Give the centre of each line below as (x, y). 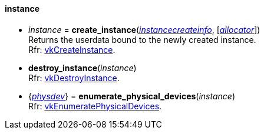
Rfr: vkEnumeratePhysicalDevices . (95, 106)
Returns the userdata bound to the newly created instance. (142, 39)
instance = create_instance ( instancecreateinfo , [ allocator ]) (144, 29)
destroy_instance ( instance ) (82, 68)
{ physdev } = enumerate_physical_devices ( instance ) (132, 96)
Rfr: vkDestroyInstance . (74, 78)
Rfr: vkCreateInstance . (72, 49)
